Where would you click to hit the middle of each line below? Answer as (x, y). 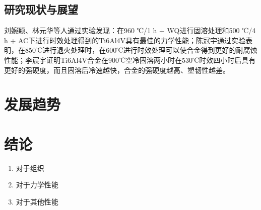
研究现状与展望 (41, 9)
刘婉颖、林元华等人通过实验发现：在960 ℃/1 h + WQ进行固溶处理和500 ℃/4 (130, 30)
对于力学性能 (37, 185)
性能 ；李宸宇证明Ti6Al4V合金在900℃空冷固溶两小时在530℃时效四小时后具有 (130, 60)
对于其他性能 (37, 201)
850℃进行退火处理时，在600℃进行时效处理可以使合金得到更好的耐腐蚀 (141, 50)
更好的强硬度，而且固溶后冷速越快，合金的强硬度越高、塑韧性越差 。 (117, 70)
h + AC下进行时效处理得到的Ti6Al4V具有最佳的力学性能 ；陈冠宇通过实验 (125, 40)
